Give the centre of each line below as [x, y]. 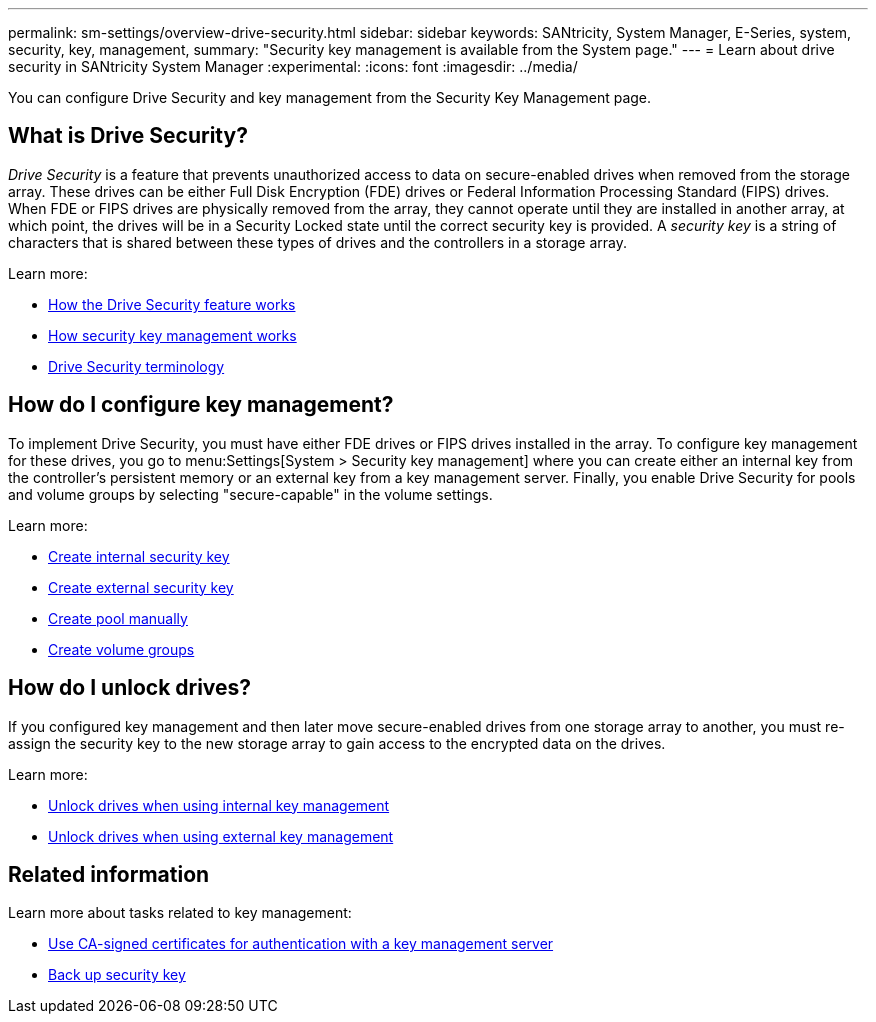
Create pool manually [118, 618]
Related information [109, 874]
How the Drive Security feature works [172, 304]
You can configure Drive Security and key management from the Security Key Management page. [330, 97]
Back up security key [117, 975]
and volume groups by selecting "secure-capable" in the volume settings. [250, 494]
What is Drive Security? [128, 136]
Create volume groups [121, 649]
